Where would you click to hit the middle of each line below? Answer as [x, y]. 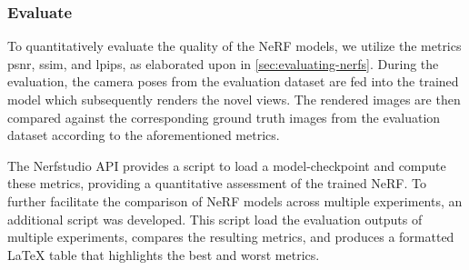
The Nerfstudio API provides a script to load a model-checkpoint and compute [227, 165]
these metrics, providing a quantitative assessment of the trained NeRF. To [217, 183]
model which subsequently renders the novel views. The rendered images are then [234, 99]
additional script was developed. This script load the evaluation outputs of [215, 219]
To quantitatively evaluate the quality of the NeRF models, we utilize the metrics [234, 46]
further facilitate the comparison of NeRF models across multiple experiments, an [235, 200]
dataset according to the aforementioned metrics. [144, 135]
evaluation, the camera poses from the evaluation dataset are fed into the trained [233, 81]
